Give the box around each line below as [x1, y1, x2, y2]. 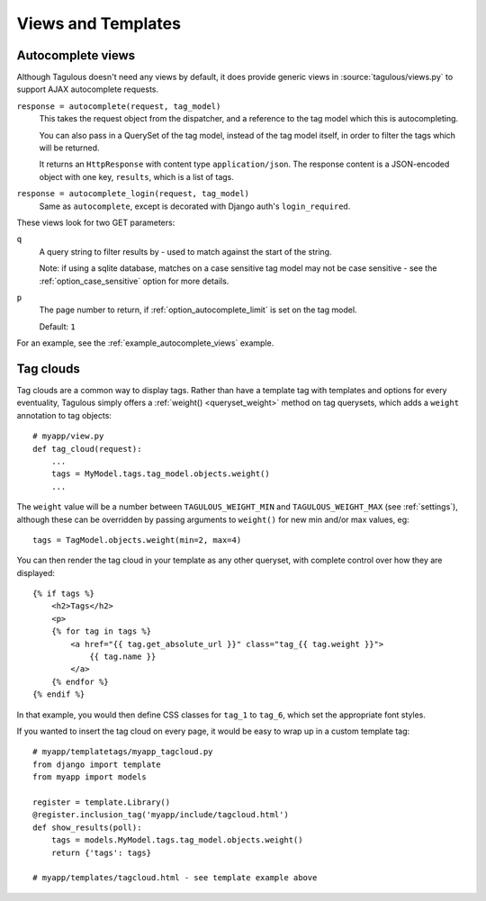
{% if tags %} [32, 589, 94, 599]
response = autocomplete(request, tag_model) [16, 101, 221, 112]
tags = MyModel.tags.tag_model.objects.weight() [50, 469, 270, 479]
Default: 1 [39, 320, 76, 332]
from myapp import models [32, 772, 148, 782]
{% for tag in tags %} [50, 626, 152, 636]
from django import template [32, 759, 161, 770]
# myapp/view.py [32, 431, 104, 441]
